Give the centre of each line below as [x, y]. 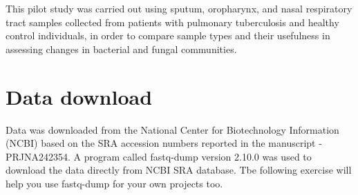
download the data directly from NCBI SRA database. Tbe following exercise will [179, 170]
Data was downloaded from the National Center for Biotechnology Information [172, 129]
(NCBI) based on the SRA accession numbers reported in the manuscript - [164, 143]
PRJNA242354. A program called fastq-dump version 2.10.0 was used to [159, 156]
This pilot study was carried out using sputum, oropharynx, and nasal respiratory [179, 8]
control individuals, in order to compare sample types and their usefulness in [168, 35]
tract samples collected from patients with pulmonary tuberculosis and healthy [172, 22]
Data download [79, 96]
